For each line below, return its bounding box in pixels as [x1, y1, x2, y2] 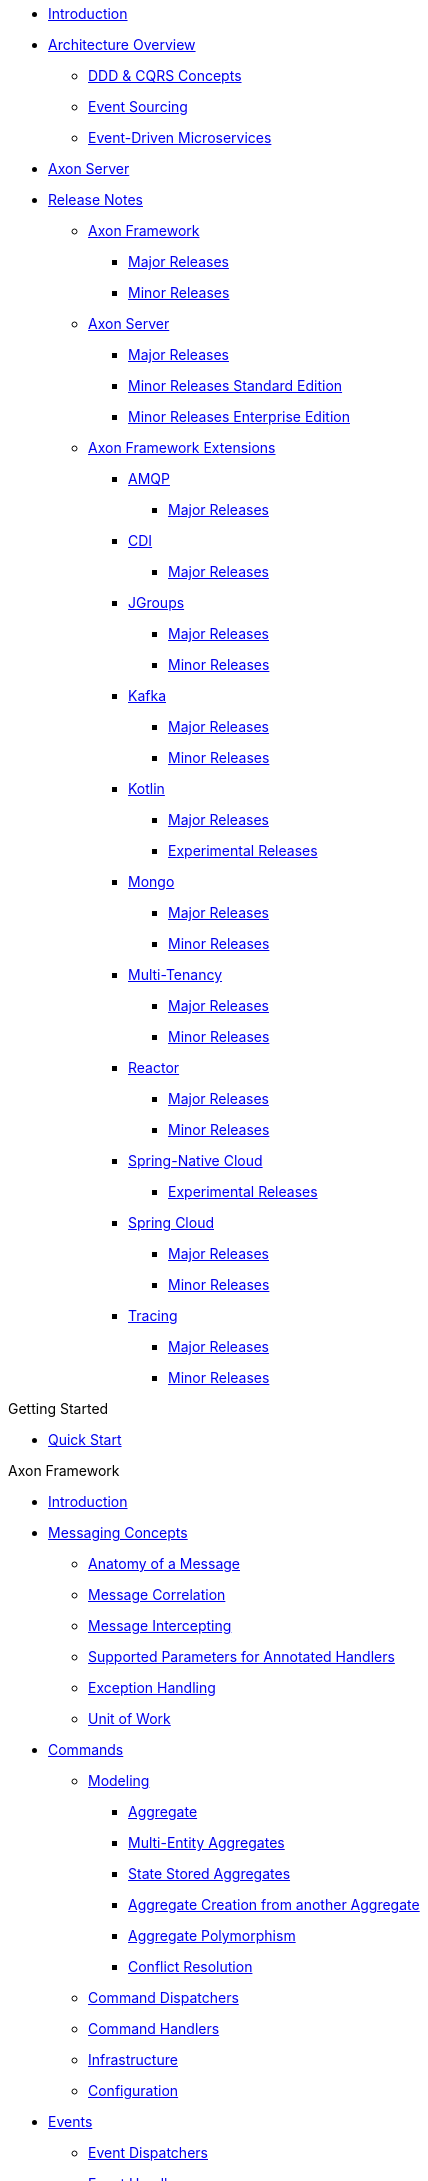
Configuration [88, 2082, 179, 2099]
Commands [48, 1741, 124, 1758]
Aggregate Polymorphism [128, 1927, 296, 1944]
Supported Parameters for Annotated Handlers [88, 1648, 395, 1665]
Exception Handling [88, 1679, 216, 1696]
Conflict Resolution [128, 1958, 253, 1975]
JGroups [128, 594, 185, 611]
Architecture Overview [48, 36, 196, 53]
